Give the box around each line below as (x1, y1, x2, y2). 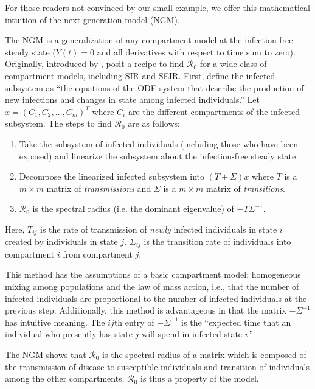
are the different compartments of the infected (128, 105, 300, 117)
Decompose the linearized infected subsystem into (19, 170, 205, 183)
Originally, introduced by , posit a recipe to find (5, 57, 184, 70)
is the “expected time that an (181, 315, 291, 328)
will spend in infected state (142, 328, 243, 340)
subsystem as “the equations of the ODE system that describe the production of (5, 81, 304, 94)
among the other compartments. (5, 372, 125, 385)
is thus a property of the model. (140, 372, 259, 385)
